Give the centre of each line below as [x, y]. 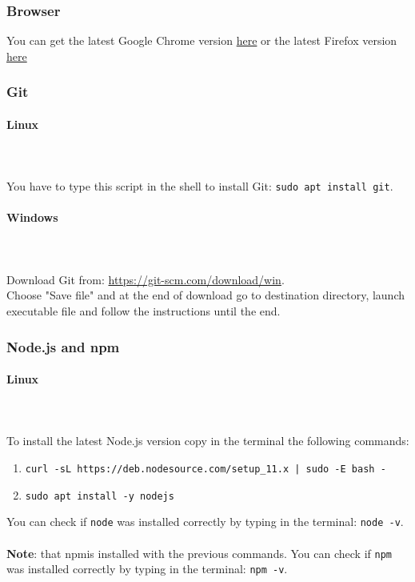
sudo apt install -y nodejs [100, 496]
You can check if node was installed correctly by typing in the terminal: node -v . [205, 522]
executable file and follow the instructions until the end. [144, 311]
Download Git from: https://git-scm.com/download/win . [146, 279]
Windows [32, 217]
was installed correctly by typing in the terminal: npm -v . [147, 569]
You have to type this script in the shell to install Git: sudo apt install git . [200, 186]
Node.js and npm [63, 346]
